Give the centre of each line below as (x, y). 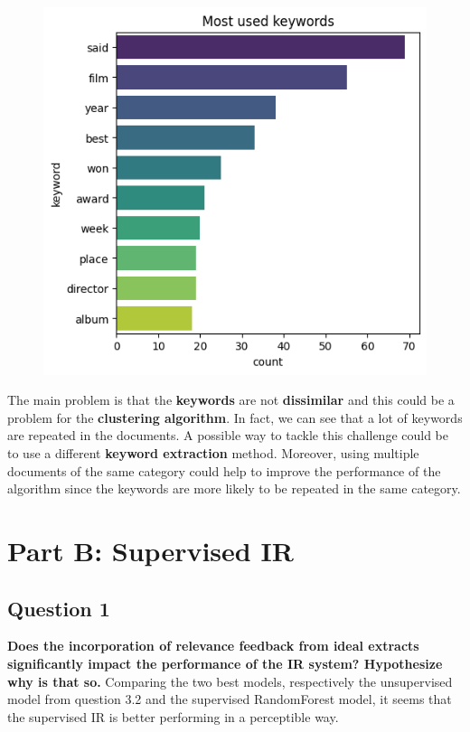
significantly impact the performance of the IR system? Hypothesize (225, 664)
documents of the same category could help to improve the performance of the (224, 470)
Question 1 (59, 608)
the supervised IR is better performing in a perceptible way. (173, 716)
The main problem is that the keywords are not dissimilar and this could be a (231, 400)
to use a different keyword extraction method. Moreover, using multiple (213, 453)
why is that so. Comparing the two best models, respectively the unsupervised (230, 681)
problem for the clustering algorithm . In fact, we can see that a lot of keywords (235, 417)
